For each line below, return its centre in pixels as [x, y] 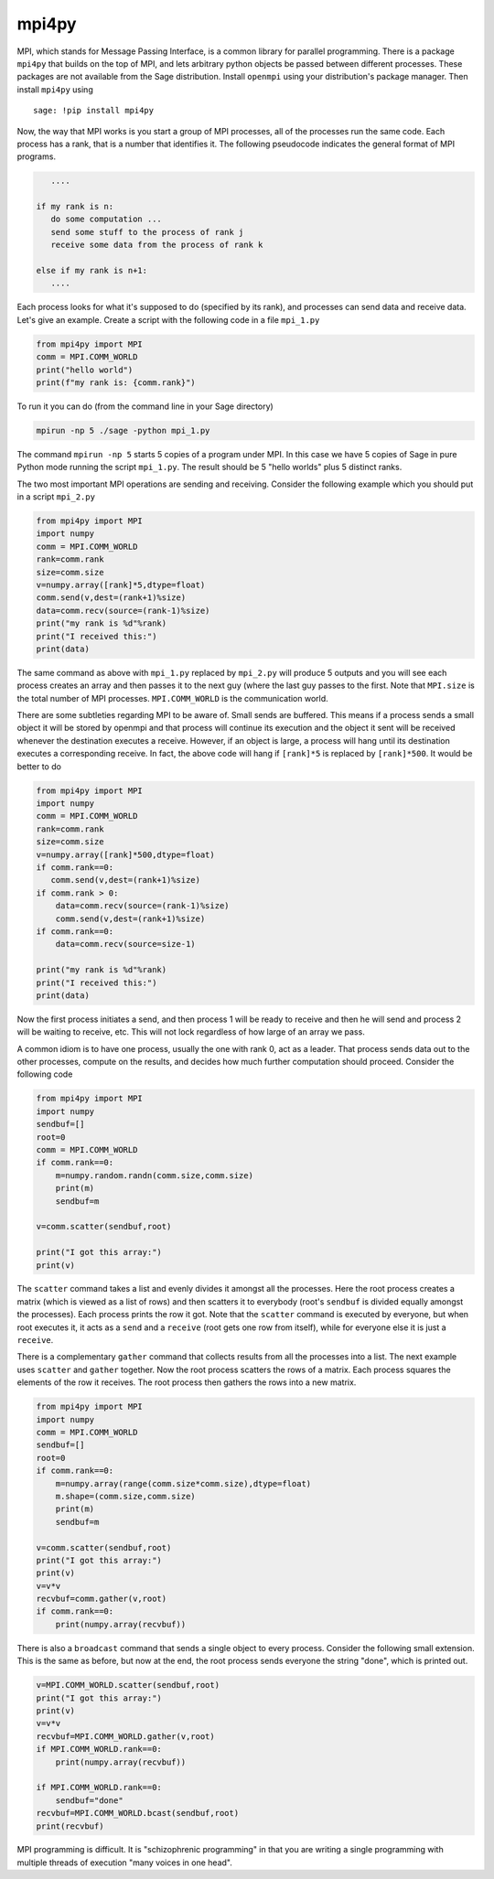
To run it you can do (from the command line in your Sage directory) [145, 406]
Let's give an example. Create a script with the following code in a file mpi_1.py [168, 319]
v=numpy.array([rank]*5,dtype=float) [121, 585]
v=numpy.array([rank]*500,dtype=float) [125, 854]
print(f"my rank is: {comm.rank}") [116, 382]
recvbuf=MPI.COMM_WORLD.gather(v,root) [125, 1736]
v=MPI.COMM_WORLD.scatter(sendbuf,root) [128, 1685]
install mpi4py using [55, 89]
